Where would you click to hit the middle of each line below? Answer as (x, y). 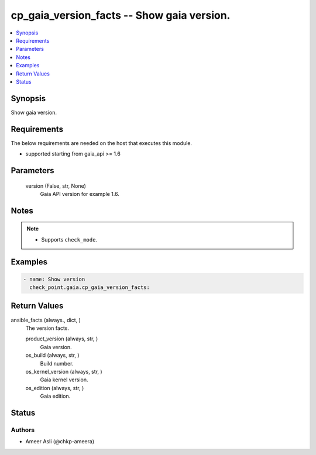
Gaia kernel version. (64, 380)
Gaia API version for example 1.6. (80, 194)
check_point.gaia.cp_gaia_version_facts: (90, 287)
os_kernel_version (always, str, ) (64, 371)
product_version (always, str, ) (62, 339)
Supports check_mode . (69, 239)
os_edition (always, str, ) (55, 388)
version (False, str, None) (56, 186)
